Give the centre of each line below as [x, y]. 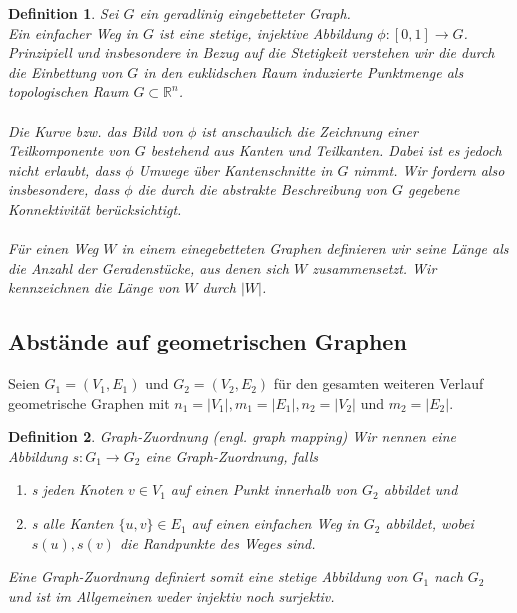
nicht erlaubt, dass [64, 169]
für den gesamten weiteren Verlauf [378, 383]
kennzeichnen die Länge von [94, 287]
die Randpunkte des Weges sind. [217, 542]
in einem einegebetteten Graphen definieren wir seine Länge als [315, 248]
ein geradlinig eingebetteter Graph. [245, 13]
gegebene [433, 189]
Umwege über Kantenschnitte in [235, 169]
